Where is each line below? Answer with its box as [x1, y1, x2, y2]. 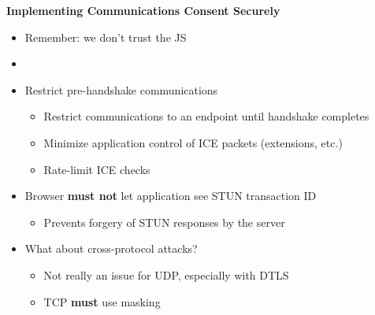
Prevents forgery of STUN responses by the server [43, 213, 285, 230]
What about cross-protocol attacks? [24, 240, 198, 257]
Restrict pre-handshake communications [24, 81, 218, 98]
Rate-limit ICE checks [43, 161, 150, 177]
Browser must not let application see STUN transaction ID [24, 187, 317, 204]
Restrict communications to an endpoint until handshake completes [43, 108, 369, 124]
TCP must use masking [43, 293, 161, 309]
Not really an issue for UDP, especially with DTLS [43, 266, 289, 283]
